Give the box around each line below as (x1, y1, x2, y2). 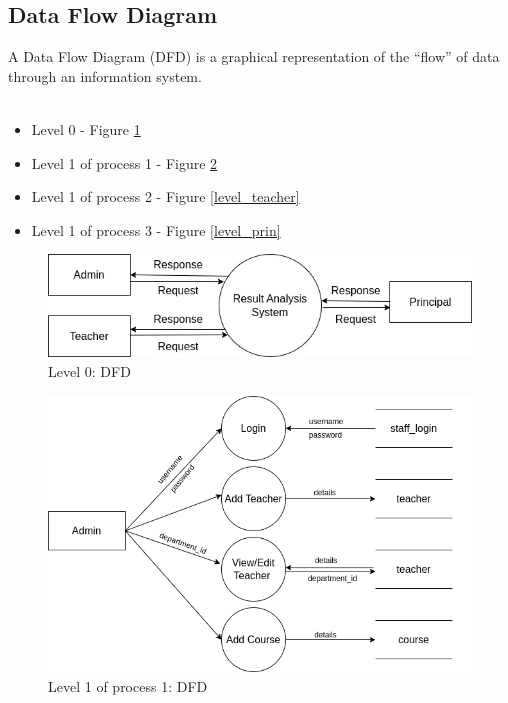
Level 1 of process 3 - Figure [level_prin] (31, 219, 281, 240)
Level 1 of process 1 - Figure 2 (31, 152, 218, 173)
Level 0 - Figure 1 (31, 118, 141, 139)
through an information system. (8, 65, 202, 86)
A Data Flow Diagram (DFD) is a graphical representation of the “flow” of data (8, 46, 500, 67)
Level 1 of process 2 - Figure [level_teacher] (31, 186, 300, 207)
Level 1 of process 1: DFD (48, 675, 208, 696)
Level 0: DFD (48, 361, 131, 382)
